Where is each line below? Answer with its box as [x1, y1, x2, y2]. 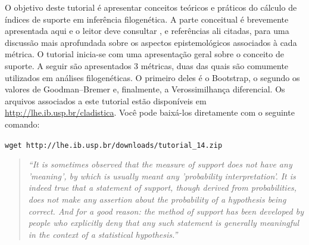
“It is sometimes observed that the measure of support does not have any [28, 158, 292, 170]
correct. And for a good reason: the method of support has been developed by [28, 204, 304, 217]
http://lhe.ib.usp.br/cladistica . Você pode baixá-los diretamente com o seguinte [5, 106, 295, 119]
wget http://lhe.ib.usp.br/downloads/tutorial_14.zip [5, 141, 223, 150]
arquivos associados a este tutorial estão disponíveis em [5, 94, 207, 107]
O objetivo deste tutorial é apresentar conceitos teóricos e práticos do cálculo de [5, 1, 297, 13]
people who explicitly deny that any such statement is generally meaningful [28, 216, 299, 229]
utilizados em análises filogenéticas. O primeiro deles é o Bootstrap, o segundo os [5, 71, 300, 83]
